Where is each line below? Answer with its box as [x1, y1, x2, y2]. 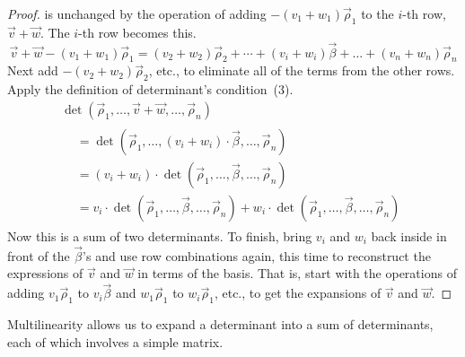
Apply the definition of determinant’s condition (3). [7, 80, 294, 99]
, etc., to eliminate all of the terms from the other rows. [148, 61, 455, 80]
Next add [7, 61, 58, 80]
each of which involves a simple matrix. [7, 332, 224, 351]
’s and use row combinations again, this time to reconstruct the [83, 246, 431, 265]
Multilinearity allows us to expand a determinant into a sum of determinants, [7, 314, 434, 333]
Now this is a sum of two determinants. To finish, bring [7, 226, 312, 245]
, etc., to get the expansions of [214, 283, 382, 302]
